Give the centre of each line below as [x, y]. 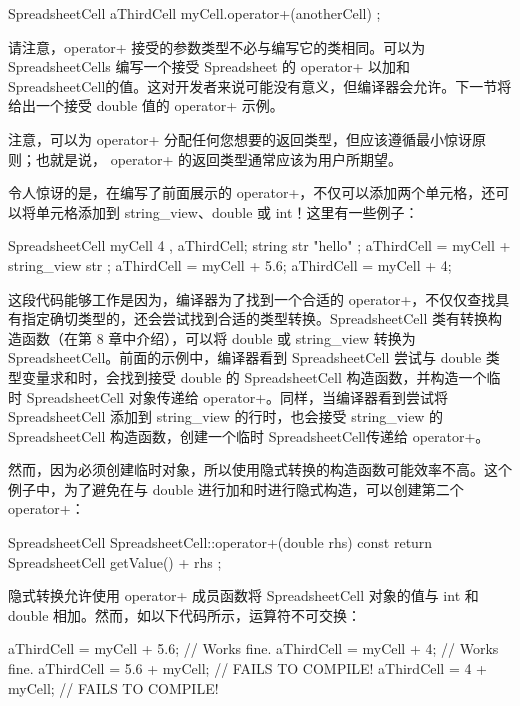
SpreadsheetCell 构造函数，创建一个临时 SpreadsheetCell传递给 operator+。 [249, 435]
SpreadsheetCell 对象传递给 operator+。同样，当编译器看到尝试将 [237, 396]
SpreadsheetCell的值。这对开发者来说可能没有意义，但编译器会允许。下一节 [253, 85]
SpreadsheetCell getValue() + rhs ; [115, 561]
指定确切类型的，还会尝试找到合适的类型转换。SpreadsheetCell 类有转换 [255, 318]
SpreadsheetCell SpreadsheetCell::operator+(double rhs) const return [220, 542]
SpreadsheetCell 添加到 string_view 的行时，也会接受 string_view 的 [226, 416]
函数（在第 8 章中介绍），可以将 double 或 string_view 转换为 [218, 337]
